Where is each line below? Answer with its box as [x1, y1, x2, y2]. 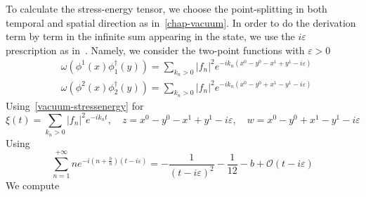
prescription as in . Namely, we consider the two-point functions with [6, 42, 305, 57]
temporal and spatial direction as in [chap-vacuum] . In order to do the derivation [6, 15, 356, 30]
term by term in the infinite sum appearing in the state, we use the [6, 29, 295, 44]
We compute [6, 178, 60, 192]
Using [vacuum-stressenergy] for [6, 98, 144, 113]
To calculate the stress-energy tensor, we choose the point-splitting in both [6, 1, 327, 15]
